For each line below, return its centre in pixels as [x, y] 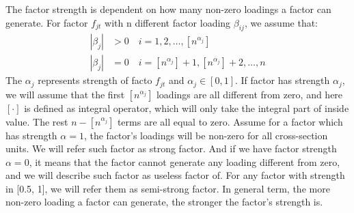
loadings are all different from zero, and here [249, 94]
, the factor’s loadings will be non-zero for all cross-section [206, 135]
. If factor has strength [283, 80]
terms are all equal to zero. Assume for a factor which [230, 121]
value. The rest [37, 121]
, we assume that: [281, 22]
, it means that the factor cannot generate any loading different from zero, [185, 161]
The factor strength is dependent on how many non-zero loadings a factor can [168, 9]
